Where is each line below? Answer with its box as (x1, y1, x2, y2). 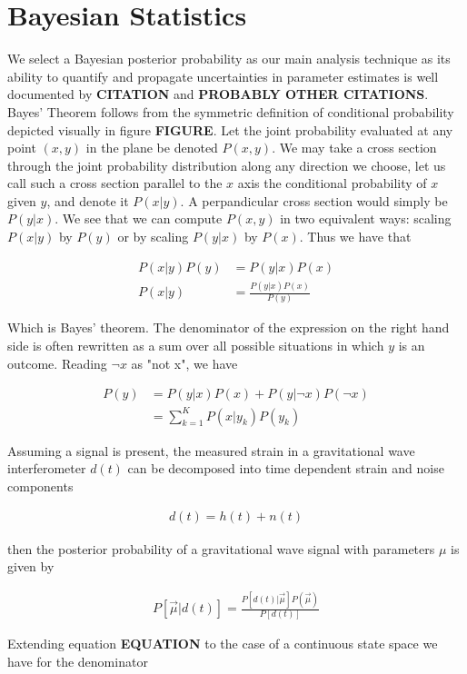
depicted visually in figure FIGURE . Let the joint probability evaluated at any (7, 120, 453, 139)
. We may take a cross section (272, 138, 437, 157)
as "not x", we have (131, 353, 238, 372)
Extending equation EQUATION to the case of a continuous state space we (7, 634, 438, 653)
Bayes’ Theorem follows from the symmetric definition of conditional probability (7, 102, 454, 121)
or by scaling (117, 227, 189, 246)
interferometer (7, 459, 86, 478)
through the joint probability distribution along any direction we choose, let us (7, 155, 446, 174)
